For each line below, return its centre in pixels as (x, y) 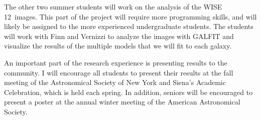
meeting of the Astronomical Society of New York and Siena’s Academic (115, 82)
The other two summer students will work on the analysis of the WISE (113, 6)
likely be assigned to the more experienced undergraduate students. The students (129, 26)
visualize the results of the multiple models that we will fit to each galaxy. (118, 46)
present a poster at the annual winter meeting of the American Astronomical (122, 102)
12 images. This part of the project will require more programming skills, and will (130, 16)
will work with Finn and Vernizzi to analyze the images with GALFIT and (119, 36)
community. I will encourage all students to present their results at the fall (119, 72)
